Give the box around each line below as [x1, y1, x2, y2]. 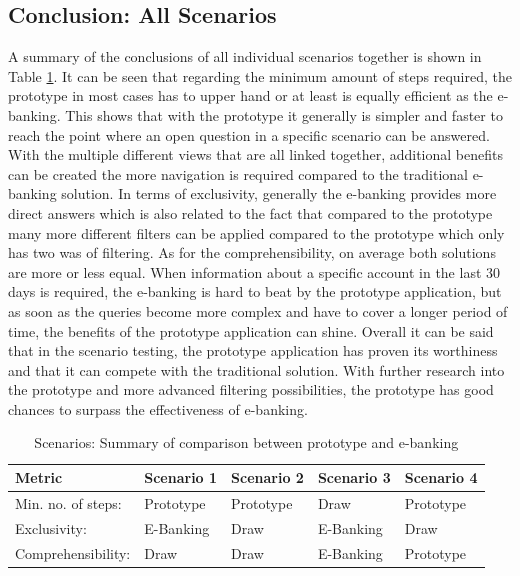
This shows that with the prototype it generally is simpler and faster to [65, 104, 503, 125]
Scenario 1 [144, 467, 218, 488]
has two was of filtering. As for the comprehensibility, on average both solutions [8, 242, 496, 263]
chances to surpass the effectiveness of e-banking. [8, 398, 308, 419]
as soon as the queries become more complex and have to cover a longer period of [8, 300, 508, 321]
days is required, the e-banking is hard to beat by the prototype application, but [8, 281, 502, 302]
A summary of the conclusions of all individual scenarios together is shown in [8, 46, 482, 67]
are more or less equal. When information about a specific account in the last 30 [8, 261, 500, 282]
